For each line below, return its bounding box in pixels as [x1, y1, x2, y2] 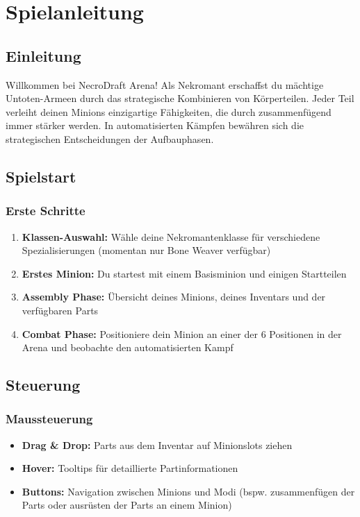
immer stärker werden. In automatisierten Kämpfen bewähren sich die [6, 118, 304, 133]
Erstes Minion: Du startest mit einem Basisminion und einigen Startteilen [22, 266, 347, 280]
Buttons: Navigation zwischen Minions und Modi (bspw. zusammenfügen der [22, 484, 355, 498]
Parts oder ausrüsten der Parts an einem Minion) [22, 498, 232, 512]
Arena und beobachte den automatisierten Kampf [22, 340, 234, 355]
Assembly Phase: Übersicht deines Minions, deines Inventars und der [22, 289, 326, 304]
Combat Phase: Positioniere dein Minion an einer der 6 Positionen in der [22, 326, 342, 341]
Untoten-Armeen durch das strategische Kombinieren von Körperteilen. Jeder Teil [6, 91, 354, 105]
